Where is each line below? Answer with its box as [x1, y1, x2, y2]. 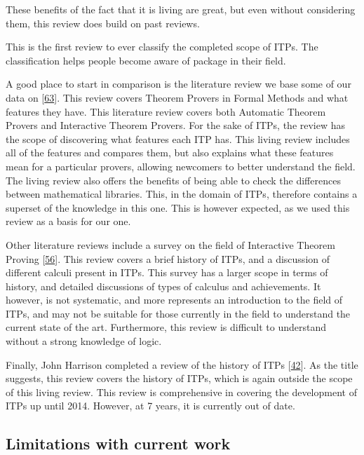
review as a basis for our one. [6, 214, 131, 229]
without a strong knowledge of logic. [6, 334, 162, 348]
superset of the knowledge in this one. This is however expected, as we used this [6, 200, 350, 215]
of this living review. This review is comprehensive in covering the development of [6, 384, 357, 399]
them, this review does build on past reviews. [6, 15, 200, 30]
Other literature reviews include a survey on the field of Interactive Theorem [6, 237, 335, 252]
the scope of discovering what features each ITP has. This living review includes [6, 131, 350, 146]
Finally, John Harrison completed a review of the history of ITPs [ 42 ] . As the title [6, 357, 358, 372]
